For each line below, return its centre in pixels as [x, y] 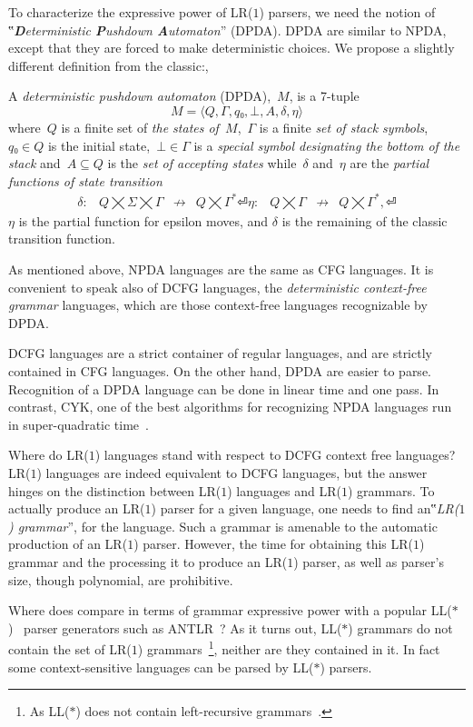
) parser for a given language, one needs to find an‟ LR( [305, 508]
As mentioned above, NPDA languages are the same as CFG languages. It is [221, 269]
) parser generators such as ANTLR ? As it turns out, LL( [175, 627]
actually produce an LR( [77, 508]
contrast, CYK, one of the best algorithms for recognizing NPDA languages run [230, 407]
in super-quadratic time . [79, 424]
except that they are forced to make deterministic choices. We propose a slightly [232, 48]
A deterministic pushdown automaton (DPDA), [140, 96]
